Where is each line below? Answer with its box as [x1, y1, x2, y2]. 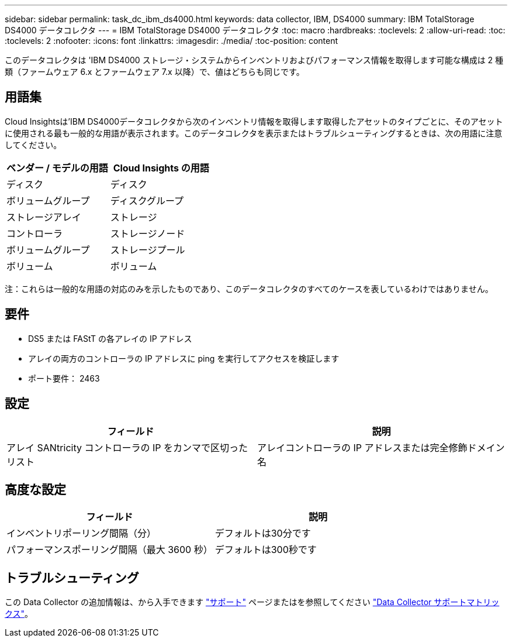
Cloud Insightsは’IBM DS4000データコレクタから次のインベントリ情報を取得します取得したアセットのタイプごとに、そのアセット [5, 116, 503, 126]
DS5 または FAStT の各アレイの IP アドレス [28, 333, 192, 344]
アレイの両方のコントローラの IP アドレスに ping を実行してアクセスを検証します [28, 353, 340, 363]
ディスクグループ [110, 194, 184, 207]
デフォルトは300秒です [215, 544, 317, 556]
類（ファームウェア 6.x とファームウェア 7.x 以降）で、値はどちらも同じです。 [5, 67, 305, 77]
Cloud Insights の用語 [113, 162, 209, 174]
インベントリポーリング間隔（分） [6, 527, 157, 540]
